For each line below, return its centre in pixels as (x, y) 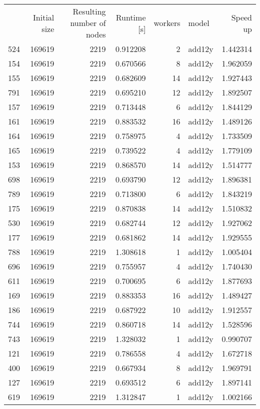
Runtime (131, 17)
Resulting (89, 11)
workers (167, 23)
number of (88, 23)
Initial (44, 17)
